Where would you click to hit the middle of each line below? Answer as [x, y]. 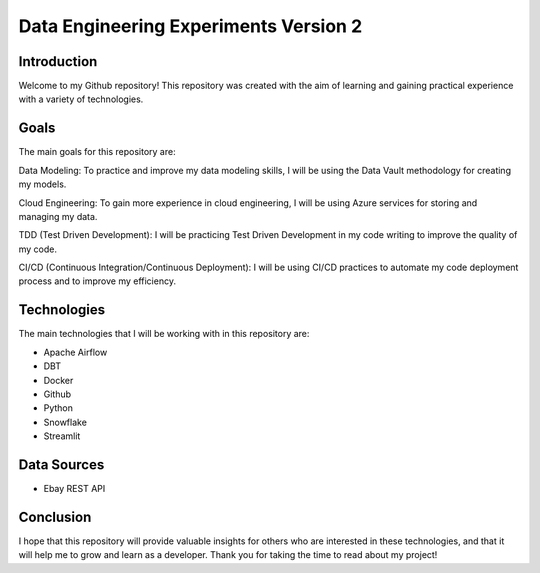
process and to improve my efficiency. [97, 281]
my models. [42, 184]
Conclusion [55, 516]
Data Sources [61, 464]
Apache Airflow [75, 352]
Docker [58, 380]
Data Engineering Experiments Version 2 [190, 26]
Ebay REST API [74, 489]
